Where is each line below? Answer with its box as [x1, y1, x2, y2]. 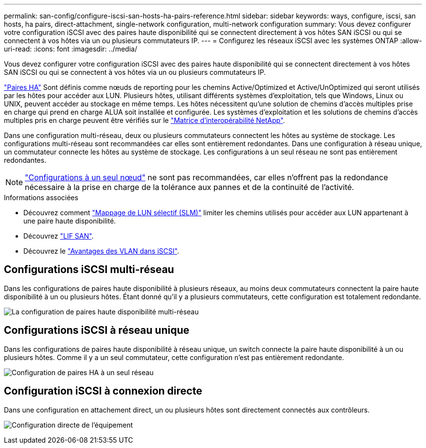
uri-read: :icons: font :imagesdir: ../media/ [4, 45, 137, 53]
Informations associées [4, 193, 78, 202]
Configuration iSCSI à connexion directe [4, 385, 202, 397]
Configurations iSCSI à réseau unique [4, 324, 190, 337]
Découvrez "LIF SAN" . [23, 232, 94, 240]
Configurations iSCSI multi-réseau [4, 263, 174, 276]
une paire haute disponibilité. [23, 217, 116, 225]
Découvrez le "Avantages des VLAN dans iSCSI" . [23, 247, 179, 255]
